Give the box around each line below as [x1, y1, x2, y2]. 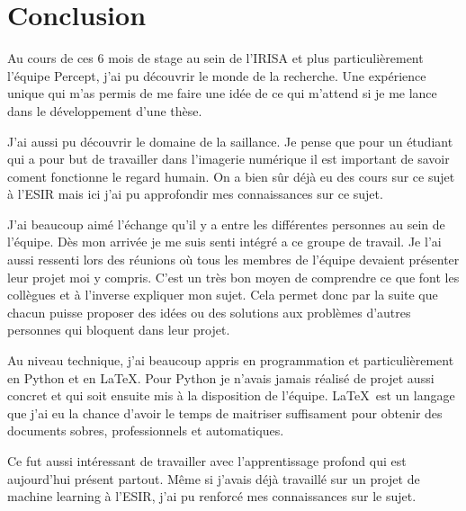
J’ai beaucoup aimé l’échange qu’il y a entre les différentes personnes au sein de [7, 214, 445, 233]
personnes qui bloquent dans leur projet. [7, 320, 230, 339]
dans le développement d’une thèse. [7, 101, 202, 120]
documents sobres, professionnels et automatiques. [7, 421, 284, 440]
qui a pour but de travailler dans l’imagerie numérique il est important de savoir [7, 149, 450, 168]
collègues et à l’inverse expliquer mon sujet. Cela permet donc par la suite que [7, 285, 438, 304]
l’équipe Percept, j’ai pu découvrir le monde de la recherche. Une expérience [7, 66, 426, 85]
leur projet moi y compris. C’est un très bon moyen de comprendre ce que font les [7, 267, 460, 286]
